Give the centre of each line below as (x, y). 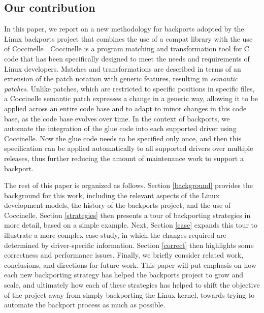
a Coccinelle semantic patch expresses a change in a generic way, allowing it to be (131, 98)
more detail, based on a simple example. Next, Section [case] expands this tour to (131, 225)
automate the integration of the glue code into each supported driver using (120, 128)
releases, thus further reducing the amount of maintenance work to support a (124, 158)
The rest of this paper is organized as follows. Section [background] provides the (128, 185)
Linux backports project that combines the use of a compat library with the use (128, 38)
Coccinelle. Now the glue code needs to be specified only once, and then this (123, 138)
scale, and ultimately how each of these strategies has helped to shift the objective (132, 285)
